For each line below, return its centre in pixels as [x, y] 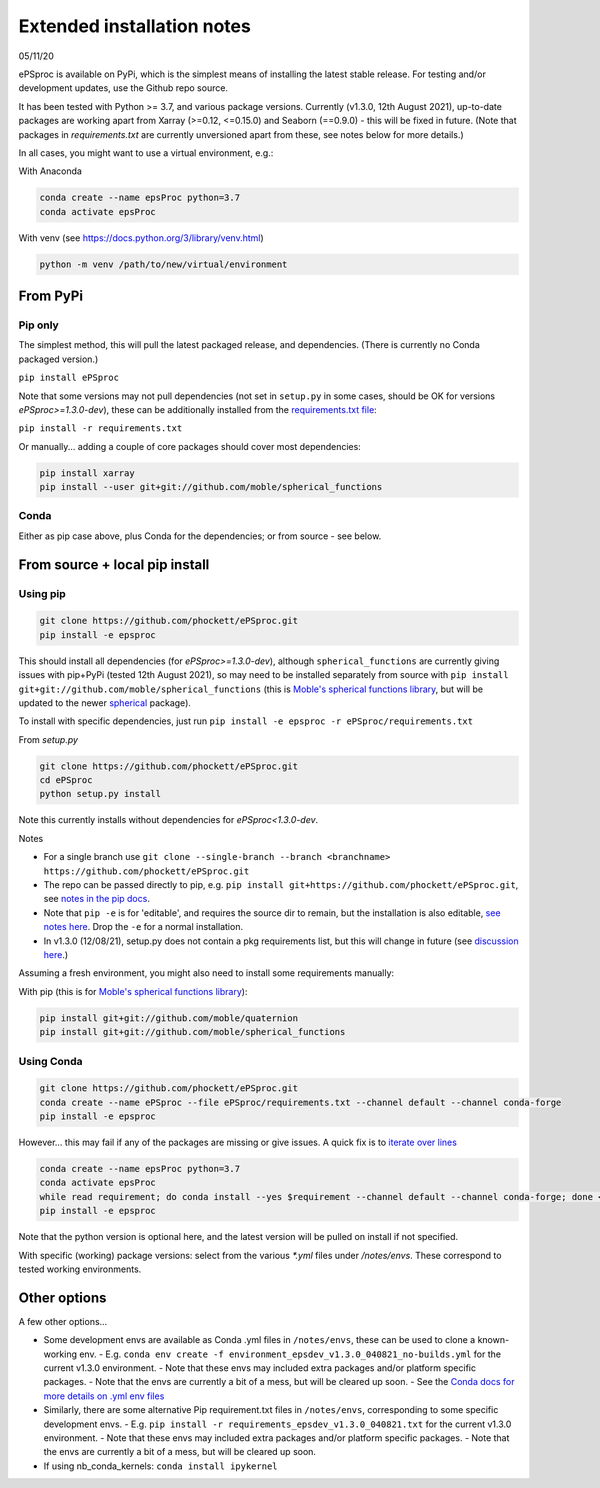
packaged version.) [58, 359]
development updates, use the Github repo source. [123, 88]
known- [493, 1340]
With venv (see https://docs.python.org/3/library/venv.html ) [141, 237]
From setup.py [48, 739]
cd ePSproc [66, 780]
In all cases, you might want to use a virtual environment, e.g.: [146, 152]
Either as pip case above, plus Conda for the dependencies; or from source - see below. [200, 536]
